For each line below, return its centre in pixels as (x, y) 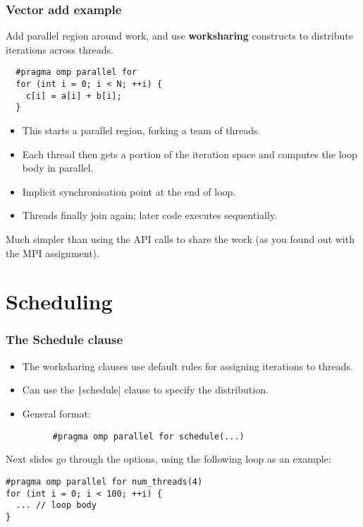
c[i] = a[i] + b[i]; (74, 96)
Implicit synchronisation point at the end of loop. (129, 191)
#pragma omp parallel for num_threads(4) (104, 481)
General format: (56, 414)
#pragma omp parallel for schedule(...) (148, 436)
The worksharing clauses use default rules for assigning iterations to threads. (187, 366)
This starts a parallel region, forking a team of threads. (141, 130)
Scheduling (59, 301)
